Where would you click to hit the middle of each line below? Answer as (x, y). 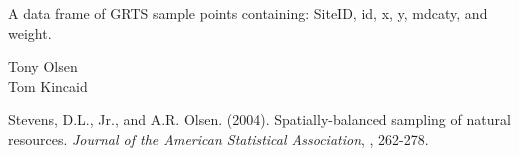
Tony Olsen (43, 66)
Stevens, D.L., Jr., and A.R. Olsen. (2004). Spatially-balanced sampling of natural (259, 119)
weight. (30, 32)
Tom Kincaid (48, 85)
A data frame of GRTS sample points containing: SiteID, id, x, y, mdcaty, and (248, 13)
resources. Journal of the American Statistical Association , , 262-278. (218, 138)
